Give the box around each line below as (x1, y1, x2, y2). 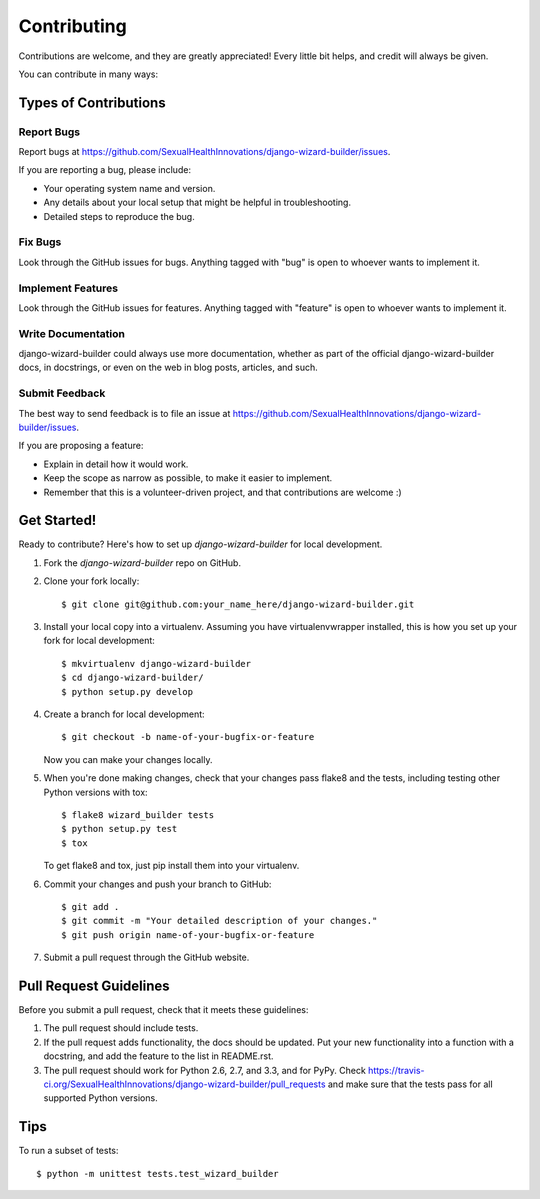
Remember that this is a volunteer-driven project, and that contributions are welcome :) (43, 486, 402, 498)
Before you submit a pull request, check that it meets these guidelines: (18, 1003, 309, 1015)
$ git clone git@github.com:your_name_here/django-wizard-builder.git (61, 598, 415, 610)
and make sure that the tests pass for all (327, 1078, 494, 1090)
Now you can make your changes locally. (43, 753, 213, 765)
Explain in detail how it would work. (43, 458, 189, 470)
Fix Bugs (18, 235, 62, 249)
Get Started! (18, 512, 97, 529)
